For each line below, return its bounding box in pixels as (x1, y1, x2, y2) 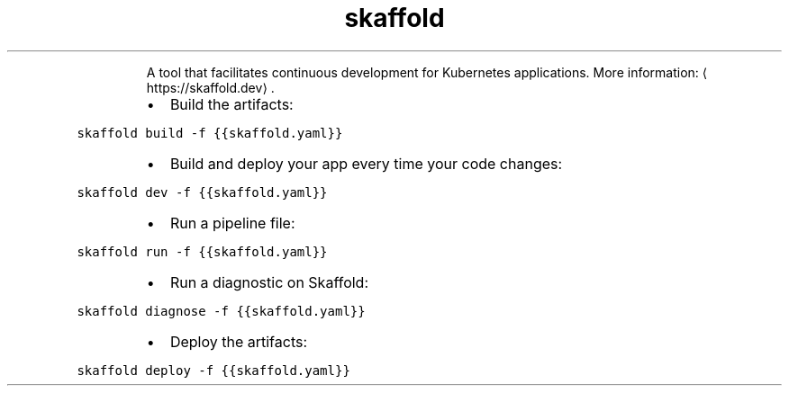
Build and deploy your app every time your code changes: (169, 154, 563, 173)
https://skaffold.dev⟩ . (146, 79, 275, 95)
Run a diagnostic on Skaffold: (169, 272, 368, 291)
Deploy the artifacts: (169, 332, 308, 351)
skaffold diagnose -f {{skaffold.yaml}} (77, 303, 366, 318)
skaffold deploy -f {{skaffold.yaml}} (77, 362, 350, 378)
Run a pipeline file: (169, 213, 295, 232)
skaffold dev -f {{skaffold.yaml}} (77, 184, 328, 200)
